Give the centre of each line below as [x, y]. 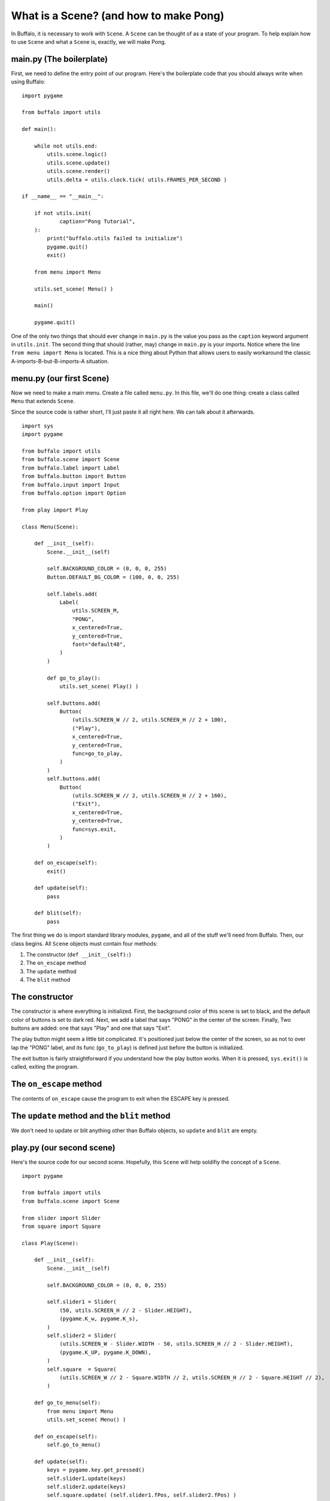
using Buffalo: [28, 82]
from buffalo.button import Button [74, 476]
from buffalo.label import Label [71, 468]
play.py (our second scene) [63, 1148]
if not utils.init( [63, 213]
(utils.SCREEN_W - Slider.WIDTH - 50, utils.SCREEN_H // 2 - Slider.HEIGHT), [176, 1344]
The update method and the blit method [91, 1116]
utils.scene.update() [79, 163]
